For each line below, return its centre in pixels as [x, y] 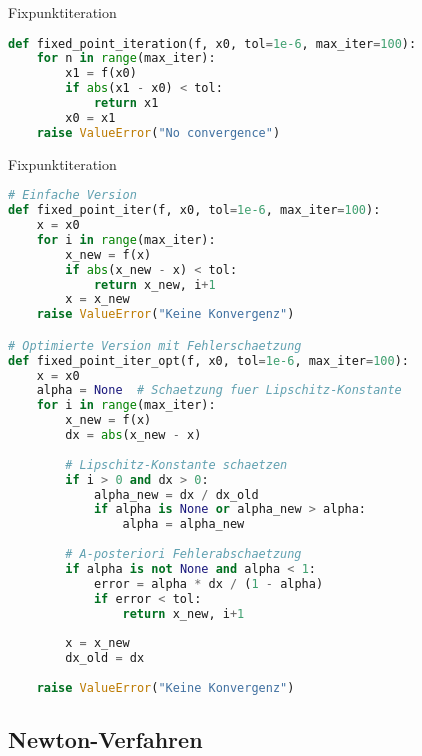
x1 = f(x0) [101, 73]
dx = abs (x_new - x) [133, 435]
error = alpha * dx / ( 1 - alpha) [208, 583]
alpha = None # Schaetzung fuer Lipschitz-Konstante [219, 390]
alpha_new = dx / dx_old [176, 494]
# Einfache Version [72, 195]
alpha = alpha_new [183, 524]
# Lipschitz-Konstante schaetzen [176, 464]
